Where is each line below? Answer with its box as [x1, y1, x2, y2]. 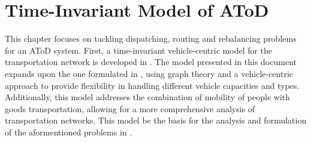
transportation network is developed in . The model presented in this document [5, 55, 297, 68]
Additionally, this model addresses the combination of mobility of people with [5, 91, 290, 103]
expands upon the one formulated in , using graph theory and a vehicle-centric [5, 67, 294, 79]
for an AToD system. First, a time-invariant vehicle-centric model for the [5, 44, 273, 56]
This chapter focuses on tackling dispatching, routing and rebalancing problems [5, 32, 297, 45]
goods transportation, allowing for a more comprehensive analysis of [5, 102, 255, 115]
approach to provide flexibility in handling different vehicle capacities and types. [5, 79, 300, 91]
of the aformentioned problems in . [5, 125, 132, 138]
